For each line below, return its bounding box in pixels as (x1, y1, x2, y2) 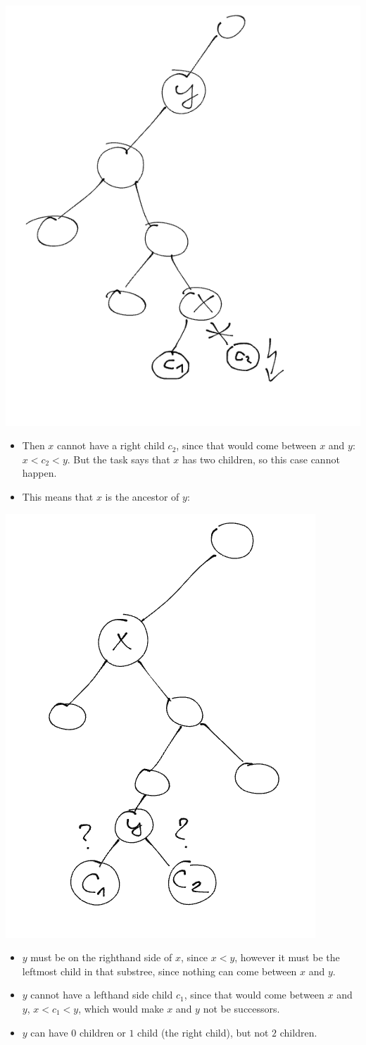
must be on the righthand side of (30, 950, 172, 965)
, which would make (78, 1001, 164, 1015)
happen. (22, 465, 57, 480)
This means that (22, 489, 94, 503)
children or (79, 1025, 126, 1039)
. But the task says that (67, 451, 170, 466)
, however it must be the (234, 950, 340, 965)
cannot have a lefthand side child (30, 987, 173, 1002)
